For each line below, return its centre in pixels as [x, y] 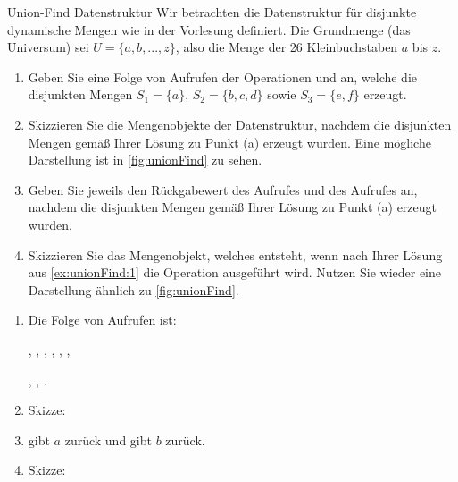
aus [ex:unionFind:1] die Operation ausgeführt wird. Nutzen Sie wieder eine [234, 272]
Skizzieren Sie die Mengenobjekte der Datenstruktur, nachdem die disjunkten [240, 124]
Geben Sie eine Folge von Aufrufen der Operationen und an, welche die [223, 76]
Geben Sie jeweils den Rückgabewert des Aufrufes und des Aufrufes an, [223, 189]
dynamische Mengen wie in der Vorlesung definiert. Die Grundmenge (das [209, 29]
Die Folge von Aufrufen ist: [102, 320]
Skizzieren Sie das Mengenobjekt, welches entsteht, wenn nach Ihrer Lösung [235, 254]
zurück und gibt [108, 440]
